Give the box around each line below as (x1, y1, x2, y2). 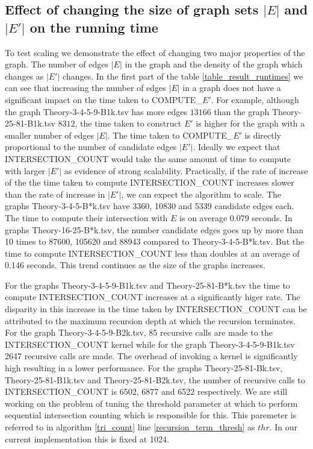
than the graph (214, 105, 270, 118)
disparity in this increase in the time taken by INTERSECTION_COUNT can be (5, 303, 307, 315)
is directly (244, 128, 281, 141)
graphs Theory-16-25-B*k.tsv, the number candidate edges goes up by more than (5, 223, 304, 236)
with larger (5, 164, 45, 177)
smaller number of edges (5, 128, 94, 141)
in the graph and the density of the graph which (125, 58, 303, 71)
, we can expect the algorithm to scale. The (121, 187, 282, 200)
